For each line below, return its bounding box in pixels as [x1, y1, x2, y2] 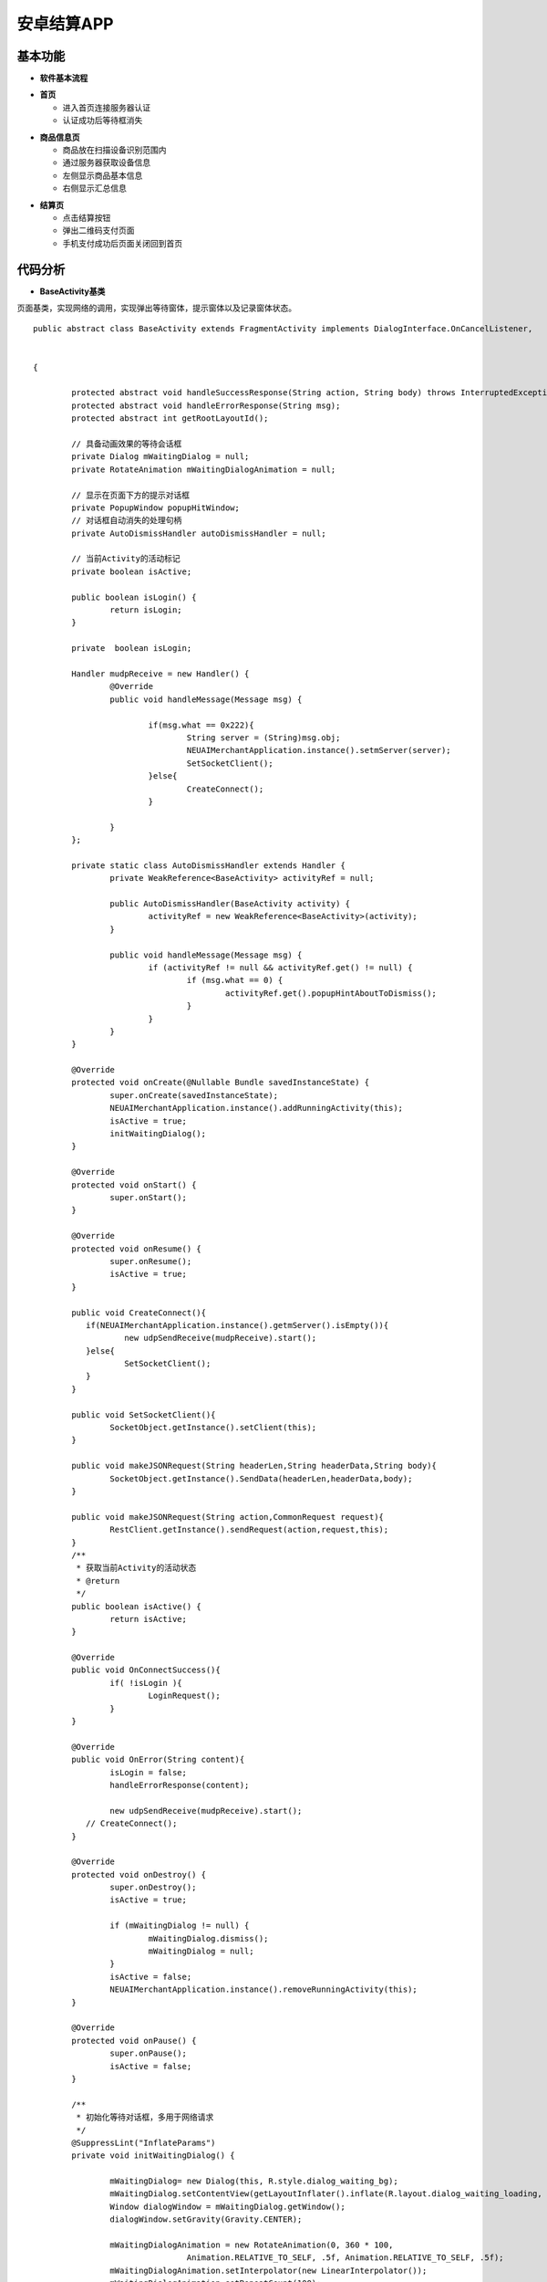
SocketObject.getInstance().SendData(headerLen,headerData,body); [109, 1473, 413, 1483]
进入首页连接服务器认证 [62, 101, 150, 113]
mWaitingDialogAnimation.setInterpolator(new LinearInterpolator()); [109, 2265, 428, 2276]
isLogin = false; [109, 1767, 187, 1777]
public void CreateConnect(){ [71, 1307, 207, 1318]
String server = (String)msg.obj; [186, 732, 341, 743]
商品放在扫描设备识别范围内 [62, 144, 167, 155]
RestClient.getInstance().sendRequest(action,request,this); [109, 1524, 389, 1535]
